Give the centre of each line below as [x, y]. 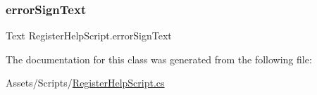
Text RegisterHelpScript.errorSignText [89, 36]
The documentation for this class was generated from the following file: [159, 59]
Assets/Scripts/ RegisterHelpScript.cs [85, 83]
